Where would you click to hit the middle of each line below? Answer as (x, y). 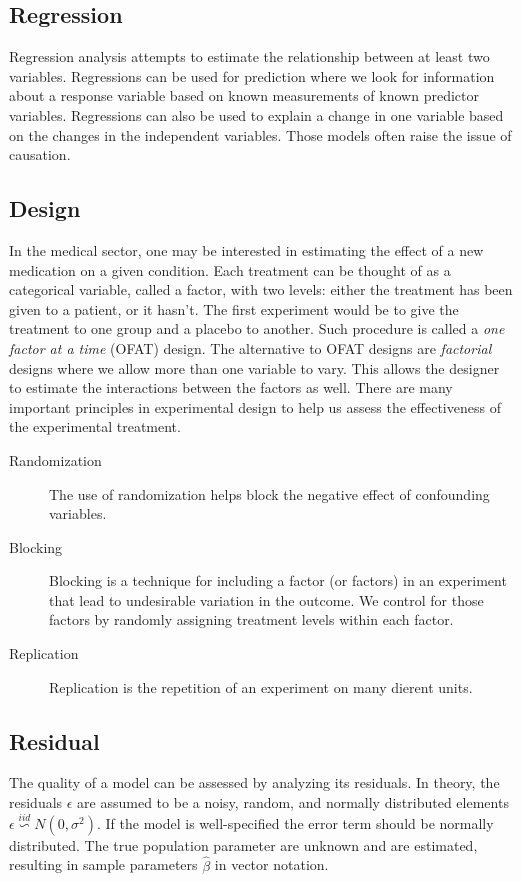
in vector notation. (271, 864)
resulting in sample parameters (103, 864)
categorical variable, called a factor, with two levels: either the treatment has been (261, 289)
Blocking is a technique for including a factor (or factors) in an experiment (278, 580)
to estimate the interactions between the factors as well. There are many (231, 387)
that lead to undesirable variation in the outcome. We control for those (266, 599)
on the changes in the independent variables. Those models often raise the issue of (260, 134)
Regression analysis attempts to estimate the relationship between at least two (249, 56)
